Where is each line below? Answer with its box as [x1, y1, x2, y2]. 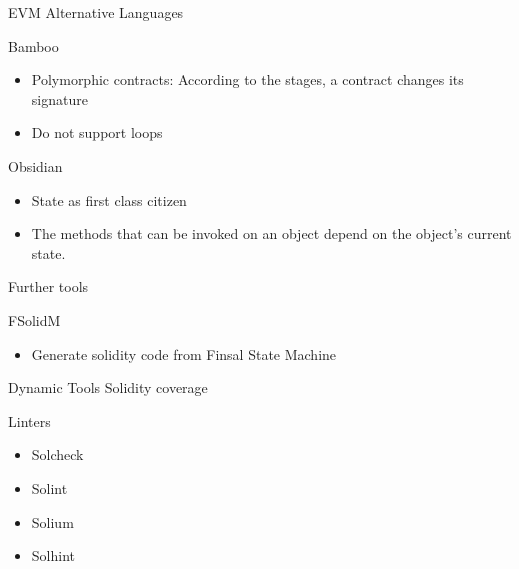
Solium [31, 511, 74, 532]
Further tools [8, 276, 89, 297]
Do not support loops [31, 122, 163, 143]
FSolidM [8, 309, 61, 330]
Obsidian [8, 155, 63, 176]
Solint [31, 477, 68, 498]
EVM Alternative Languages [8, 2, 184, 22]
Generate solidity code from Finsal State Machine [31, 343, 337, 364]
